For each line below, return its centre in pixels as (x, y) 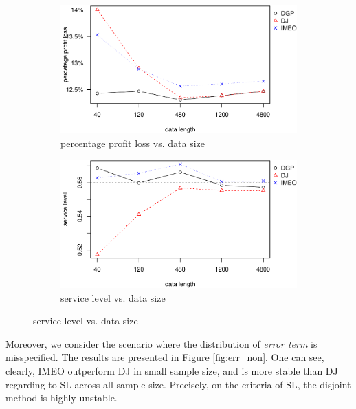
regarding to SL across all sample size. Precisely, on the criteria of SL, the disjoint (178, 384)
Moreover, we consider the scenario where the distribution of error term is (162, 343)
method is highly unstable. (62, 398)
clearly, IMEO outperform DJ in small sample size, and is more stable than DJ (172, 371)
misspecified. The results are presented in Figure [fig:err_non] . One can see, (165, 357)
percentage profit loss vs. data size (133, 143)
